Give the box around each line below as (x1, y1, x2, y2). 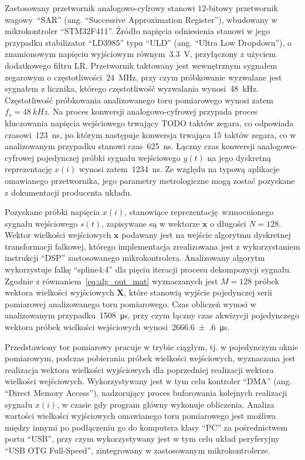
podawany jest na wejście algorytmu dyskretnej (121, 229, 292, 241)
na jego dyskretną (207, 151, 272, 163)
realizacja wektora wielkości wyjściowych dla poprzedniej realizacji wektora (5, 363, 274, 375)
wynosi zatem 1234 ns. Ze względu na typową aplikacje (79, 163, 280, 175)
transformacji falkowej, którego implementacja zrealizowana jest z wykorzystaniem (5, 240, 300, 252)
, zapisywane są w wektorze (101, 217, 200, 229)
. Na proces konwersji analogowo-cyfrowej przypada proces (48, 105, 257, 117)
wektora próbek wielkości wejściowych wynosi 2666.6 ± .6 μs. (5, 321, 230, 333)
